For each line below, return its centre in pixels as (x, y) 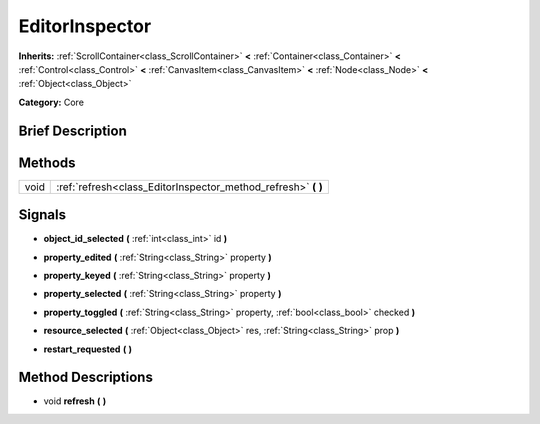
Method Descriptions (86, 377)
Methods (47, 162)
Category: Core (51, 102)
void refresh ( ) (75, 401)
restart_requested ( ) (88, 349)
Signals (42, 215)
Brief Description (72, 130)
